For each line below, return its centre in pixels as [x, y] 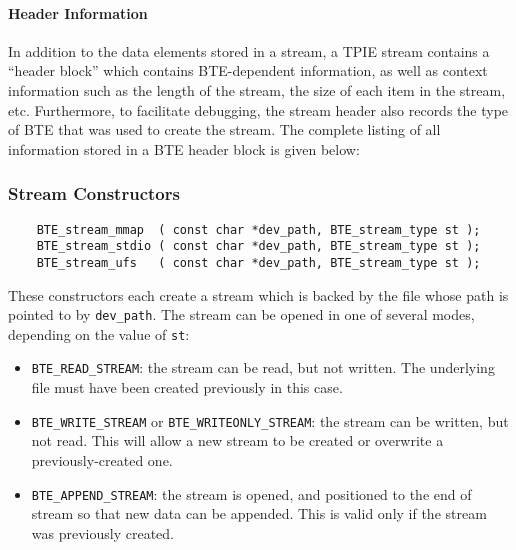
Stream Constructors [94, 193]
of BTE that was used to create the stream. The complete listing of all [224, 129]
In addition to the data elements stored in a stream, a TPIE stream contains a [249, 50]
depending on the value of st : [99, 333]
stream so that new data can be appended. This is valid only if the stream [259, 513]
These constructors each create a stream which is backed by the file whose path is [258, 294]
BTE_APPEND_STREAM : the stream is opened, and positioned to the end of [251, 493]
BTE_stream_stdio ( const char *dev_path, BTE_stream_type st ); [258, 246]
